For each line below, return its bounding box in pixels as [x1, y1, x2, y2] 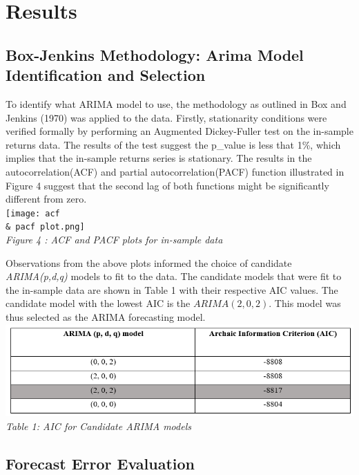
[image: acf [6, 208, 60, 218]
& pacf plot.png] [6, 222, 85, 232]
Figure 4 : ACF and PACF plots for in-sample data [6, 232, 223, 247]
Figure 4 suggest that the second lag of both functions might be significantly [6, 178, 329, 192]
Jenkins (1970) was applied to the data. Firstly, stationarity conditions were [6, 110, 327, 124]
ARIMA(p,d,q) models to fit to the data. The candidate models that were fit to [6, 269, 342, 283]
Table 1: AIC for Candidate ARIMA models [6, 418, 191, 433]
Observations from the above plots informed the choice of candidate [6, 255, 292, 270]
